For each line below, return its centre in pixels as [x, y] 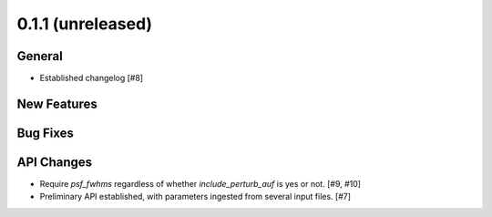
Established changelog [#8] [92, 78]
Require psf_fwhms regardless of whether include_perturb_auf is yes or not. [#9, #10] [200, 184]
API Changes [55, 162]
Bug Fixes [46, 133]
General [40, 56]
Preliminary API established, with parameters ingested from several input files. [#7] [195, 197]
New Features [57, 103]
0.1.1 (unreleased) [85, 24]
